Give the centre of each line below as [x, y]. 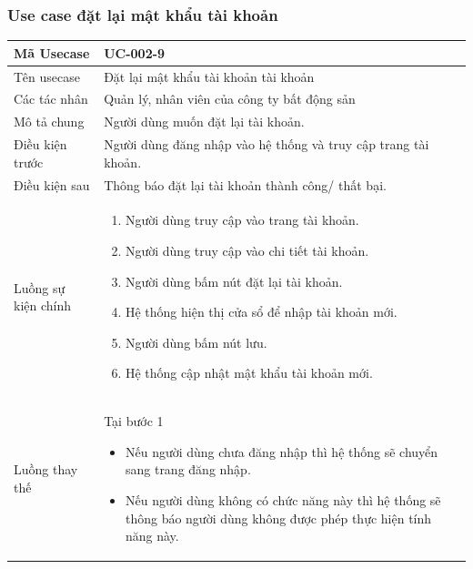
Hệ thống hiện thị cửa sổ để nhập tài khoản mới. [261, 312]
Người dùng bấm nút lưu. [196, 342]
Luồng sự [40, 287]
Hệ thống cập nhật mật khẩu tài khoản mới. [249, 373]
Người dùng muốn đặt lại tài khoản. [204, 122]
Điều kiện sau [52, 184]
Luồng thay [46, 469]
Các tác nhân [51, 99]
